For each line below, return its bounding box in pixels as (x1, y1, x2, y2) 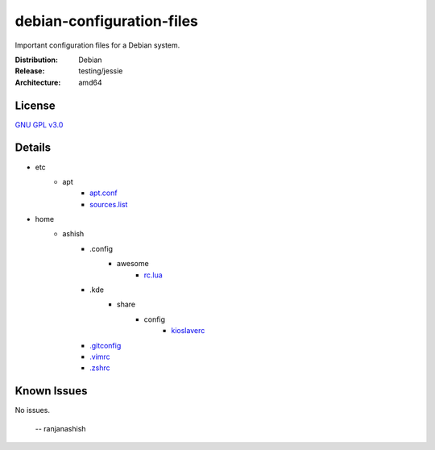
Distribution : (14, 55, 58, 65)
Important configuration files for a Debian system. (14, 40, 180, 50)
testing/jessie (78, 66, 123, 76)
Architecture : (14, 77, 61, 87)
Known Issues (14, 384, 88, 398)
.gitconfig (89, 340, 122, 350)
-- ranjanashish (35, 423, 86, 433)
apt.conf (89, 188, 118, 198)
